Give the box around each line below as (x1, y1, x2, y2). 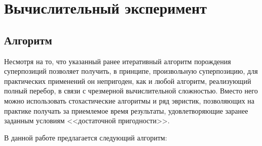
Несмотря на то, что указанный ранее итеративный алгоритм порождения (4, 56, 231, 66)
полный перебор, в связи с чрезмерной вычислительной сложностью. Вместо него (4, 85, 258, 96)
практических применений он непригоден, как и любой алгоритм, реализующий (4, 75, 251, 86)
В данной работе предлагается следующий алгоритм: (4, 132, 167, 142)
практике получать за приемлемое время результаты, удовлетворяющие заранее (4, 105, 248, 116)
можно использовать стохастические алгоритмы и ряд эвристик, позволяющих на (4, 95, 255, 106)
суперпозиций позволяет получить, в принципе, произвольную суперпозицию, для (4, 66, 258, 76)
